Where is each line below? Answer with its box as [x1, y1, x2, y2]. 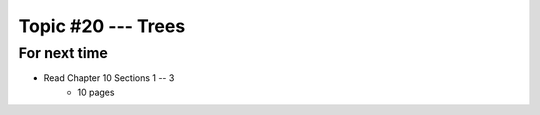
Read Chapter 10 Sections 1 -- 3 [43, 72, 175, 84]
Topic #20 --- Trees [18, 15, 186, 37]
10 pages [77, 86, 115, 98]
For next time [18, 44, 109, 62]
